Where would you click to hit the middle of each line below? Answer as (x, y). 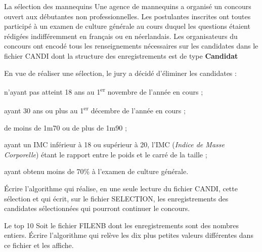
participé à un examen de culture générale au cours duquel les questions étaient (127, 26)
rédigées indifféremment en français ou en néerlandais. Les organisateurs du (121, 36)
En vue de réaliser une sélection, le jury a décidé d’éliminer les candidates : (120, 73)
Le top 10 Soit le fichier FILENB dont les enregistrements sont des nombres (121, 225)
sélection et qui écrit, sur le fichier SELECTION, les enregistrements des (116, 198)
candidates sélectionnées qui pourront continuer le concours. (97, 208)
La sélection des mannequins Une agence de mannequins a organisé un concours (128, 6)
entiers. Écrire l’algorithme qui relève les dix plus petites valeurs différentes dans (129, 235)
